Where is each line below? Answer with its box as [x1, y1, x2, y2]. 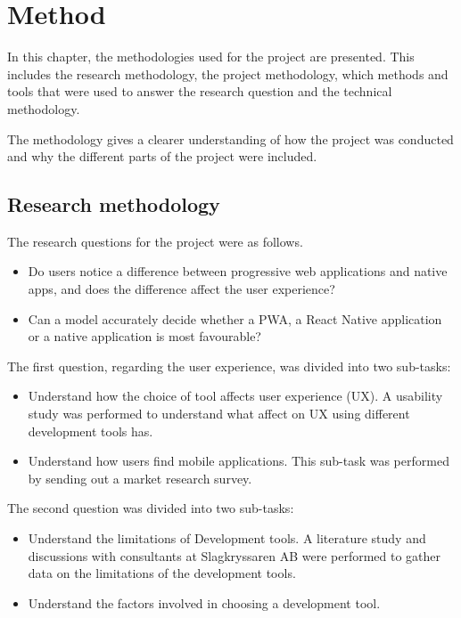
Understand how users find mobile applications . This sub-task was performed [28, 451, 449, 470]
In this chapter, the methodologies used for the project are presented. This [7, 47, 415, 66]
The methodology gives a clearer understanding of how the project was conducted [7, 129, 454, 148]
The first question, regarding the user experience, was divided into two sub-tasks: [7, 356, 451, 375]
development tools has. [28, 421, 153, 440]
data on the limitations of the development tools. [28, 564, 296, 582]
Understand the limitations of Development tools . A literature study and [28, 529, 426, 548]
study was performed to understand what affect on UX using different [28, 404, 410, 423]
